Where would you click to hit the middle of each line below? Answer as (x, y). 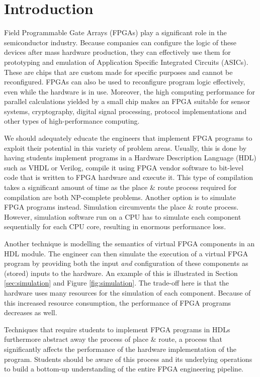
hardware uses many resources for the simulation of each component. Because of (127, 292)
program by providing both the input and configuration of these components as (126, 263)
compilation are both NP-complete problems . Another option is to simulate (120, 197)
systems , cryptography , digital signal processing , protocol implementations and (125, 111)
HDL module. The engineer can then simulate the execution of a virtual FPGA (126, 253)
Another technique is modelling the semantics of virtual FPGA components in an (129, 243)
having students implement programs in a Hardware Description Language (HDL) (130, 158)
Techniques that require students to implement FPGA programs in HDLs (117, 329)
